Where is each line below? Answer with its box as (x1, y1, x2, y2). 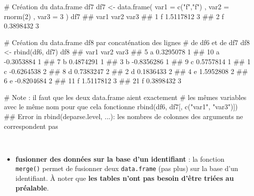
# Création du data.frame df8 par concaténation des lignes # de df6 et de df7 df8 (4, 37, 250, 47)
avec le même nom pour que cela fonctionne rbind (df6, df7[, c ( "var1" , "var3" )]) (4, 101, 238, 112)
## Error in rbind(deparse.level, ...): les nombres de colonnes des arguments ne (4, 111, 243, 121)
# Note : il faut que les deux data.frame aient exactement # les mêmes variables (4, 92, 247, 102)
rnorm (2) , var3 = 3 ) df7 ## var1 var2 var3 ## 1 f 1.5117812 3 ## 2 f (4, 11, 224, 21)
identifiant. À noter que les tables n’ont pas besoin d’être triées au (15, 172, 234, 183)
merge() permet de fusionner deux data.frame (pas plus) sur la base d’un (15, 163, 238, 173)
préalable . (15, 182, 49, 193)
